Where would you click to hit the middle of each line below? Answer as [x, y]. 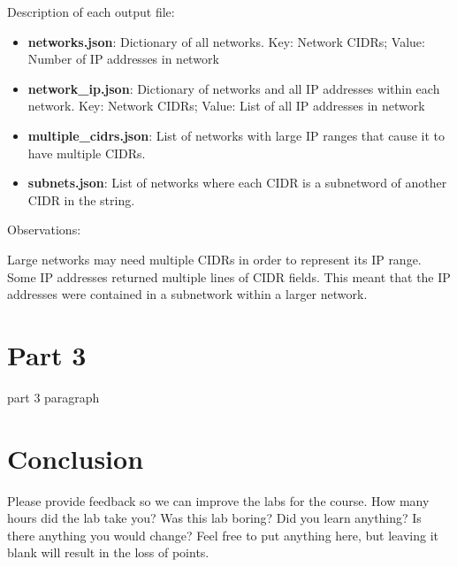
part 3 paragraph [53, 397]
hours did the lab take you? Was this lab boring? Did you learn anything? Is [214, 518]
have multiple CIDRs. [87, 153]
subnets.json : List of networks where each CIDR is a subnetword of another [237, 183]
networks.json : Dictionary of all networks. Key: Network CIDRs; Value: [226, 41]
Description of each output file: [91, 11]
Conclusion [76, 458]
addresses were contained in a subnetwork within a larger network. [187, 294]
